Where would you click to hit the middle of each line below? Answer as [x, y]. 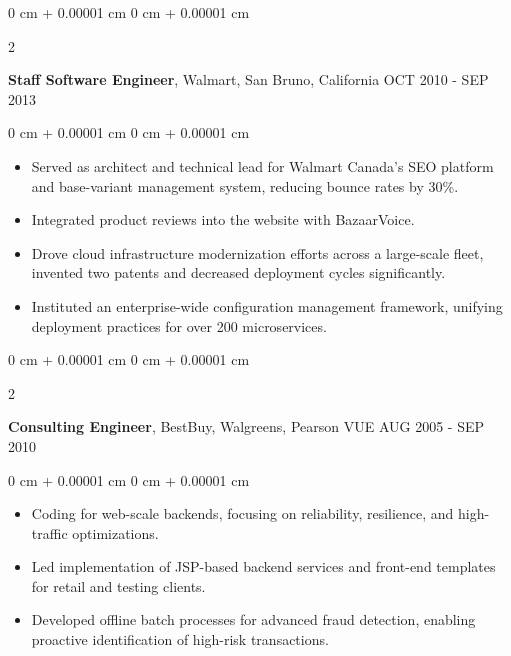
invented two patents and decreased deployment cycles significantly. [238, 272]
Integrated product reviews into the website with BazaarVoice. [223, 219]
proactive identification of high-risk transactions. [180, 639]
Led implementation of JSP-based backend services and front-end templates [263, 566]
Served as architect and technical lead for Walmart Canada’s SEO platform [262, 165]
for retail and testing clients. [118, 585]
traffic [49, 532]
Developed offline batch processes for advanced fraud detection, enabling [253, 619]
